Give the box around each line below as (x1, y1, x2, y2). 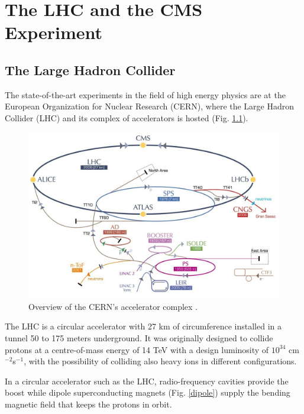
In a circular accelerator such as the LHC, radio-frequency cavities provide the (5, 374, 289, 387)
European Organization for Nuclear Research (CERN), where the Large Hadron (5, 100, 295, 112)
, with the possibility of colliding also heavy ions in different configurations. (24, 355, 297, 367)
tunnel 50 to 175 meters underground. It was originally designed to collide (5, 332, 273, 344)
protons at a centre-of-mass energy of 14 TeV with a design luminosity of (5, 343, 269, 355)
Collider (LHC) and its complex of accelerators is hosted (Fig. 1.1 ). (5, 111, 248, 124)
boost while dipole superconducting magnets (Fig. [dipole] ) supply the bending (5, 386, 290, 399)
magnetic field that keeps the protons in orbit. (5, 398, 172, 410)
